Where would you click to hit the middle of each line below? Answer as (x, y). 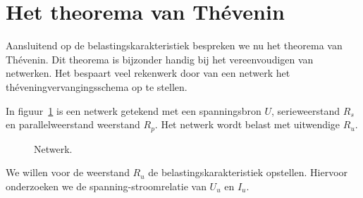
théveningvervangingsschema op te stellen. (97, 86)
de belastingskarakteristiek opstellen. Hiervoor (248, 172)
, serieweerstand (306, 110)
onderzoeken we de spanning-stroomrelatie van (106, 186)
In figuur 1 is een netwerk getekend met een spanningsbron (134, 110)
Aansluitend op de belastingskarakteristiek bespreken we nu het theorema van (174, 45)
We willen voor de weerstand (68, 172)
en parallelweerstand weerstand (73, 124)
